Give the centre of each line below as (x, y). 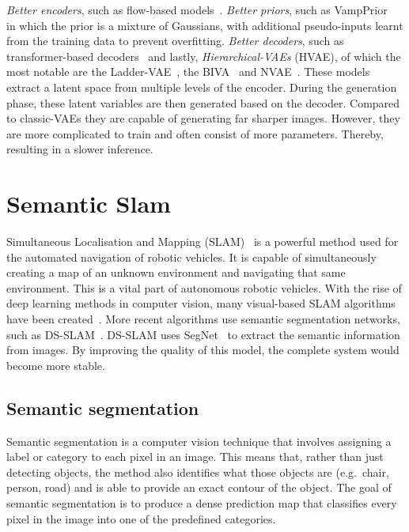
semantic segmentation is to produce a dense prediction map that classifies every (202, 502)
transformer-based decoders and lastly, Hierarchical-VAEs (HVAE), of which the (204, 56)
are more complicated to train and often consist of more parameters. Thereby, (195, 133)
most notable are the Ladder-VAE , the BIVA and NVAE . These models (188, 72)
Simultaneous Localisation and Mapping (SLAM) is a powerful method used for (203, 241)
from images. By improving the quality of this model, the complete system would (203, 350)
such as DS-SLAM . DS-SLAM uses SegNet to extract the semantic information (203, 334)
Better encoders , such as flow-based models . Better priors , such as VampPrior (197, 9)
